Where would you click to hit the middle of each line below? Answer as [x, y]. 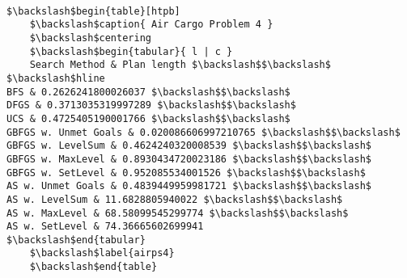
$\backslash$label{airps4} [102, 253]
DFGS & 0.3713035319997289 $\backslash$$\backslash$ [151, 105]
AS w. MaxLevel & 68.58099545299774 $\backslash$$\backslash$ [178, 213]
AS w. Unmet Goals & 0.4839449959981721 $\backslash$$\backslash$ [189, 186]
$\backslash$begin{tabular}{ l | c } [131, 51]
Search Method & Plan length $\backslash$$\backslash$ [180, 65]
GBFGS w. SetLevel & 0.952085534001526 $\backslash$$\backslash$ [186, 173]
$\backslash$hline [56, 78]
